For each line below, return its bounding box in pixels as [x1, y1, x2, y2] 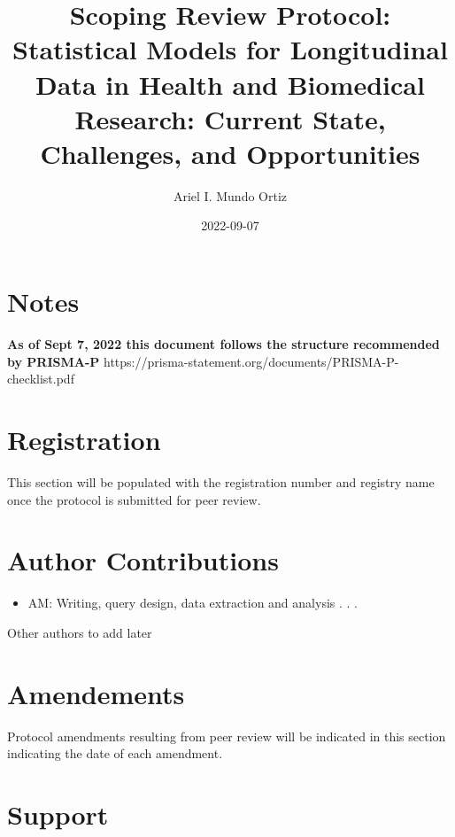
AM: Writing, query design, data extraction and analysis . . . [27, 593, 358, 612]
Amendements [7, 675, 185, 711]
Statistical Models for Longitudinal [12, 31, 448, 67]
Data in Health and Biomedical [35, 66, 425, 102]
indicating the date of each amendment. [7, 744, 223, 763]
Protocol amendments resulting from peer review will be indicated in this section [7, 726, 446, 745]
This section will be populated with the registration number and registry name [7, 472, 435, 491]
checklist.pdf [7, 369, 74, 388]
